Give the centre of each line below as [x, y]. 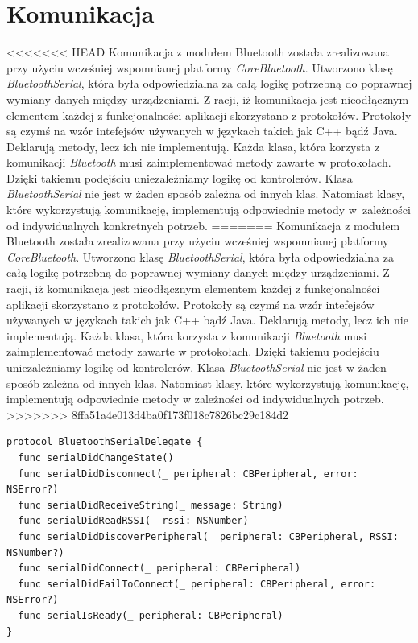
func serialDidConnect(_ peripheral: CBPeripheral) [159, 569]
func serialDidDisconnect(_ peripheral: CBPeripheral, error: [188, 474]
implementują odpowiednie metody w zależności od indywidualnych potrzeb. [195, 399]
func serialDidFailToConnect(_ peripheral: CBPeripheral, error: [197, 584]
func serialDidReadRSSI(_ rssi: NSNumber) [133, 521]
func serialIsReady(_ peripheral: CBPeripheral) [151, 615]
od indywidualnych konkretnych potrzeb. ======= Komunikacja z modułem [203, 225]
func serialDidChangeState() [96, 458]
